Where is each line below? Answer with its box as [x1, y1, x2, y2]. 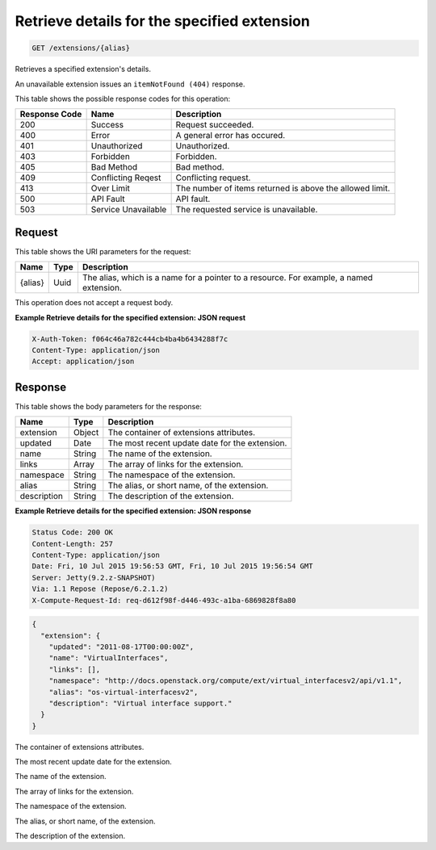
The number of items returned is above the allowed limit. [175, 182, 391, 194]
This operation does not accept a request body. [15, 298, 174, 308]
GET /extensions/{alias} [31, 44, 131, 52]
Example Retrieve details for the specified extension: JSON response [15, 506, 252, 516]
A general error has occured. [175, 130, 286, 141]
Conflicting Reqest [90, 172, 161, 183]
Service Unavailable [90, 204, 167, 216]
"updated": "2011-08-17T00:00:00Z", [48, 642, 194, 651]
